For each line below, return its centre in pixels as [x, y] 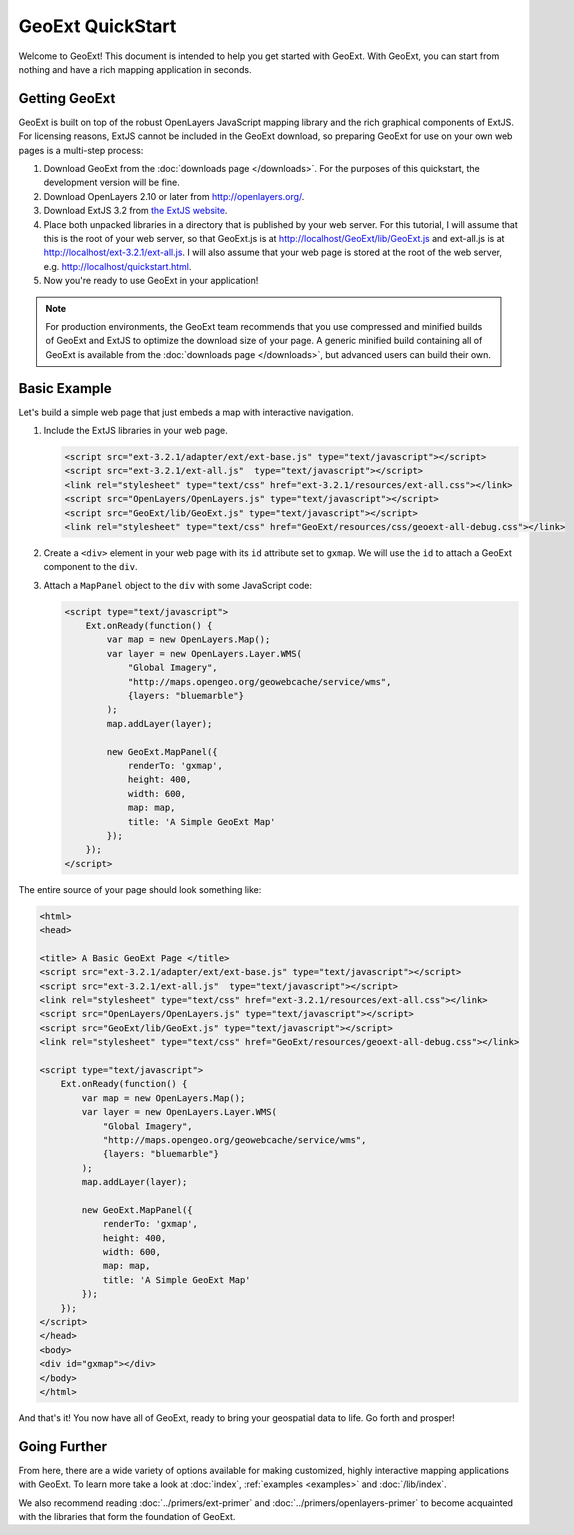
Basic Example [65, 388]
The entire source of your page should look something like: [140, 889]
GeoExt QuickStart [97, 26]
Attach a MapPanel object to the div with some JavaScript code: [178, 585]
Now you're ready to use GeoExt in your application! [151, 281]
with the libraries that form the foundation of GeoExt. [127, 1517]
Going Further [63, 1446]
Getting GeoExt [67, 98]
